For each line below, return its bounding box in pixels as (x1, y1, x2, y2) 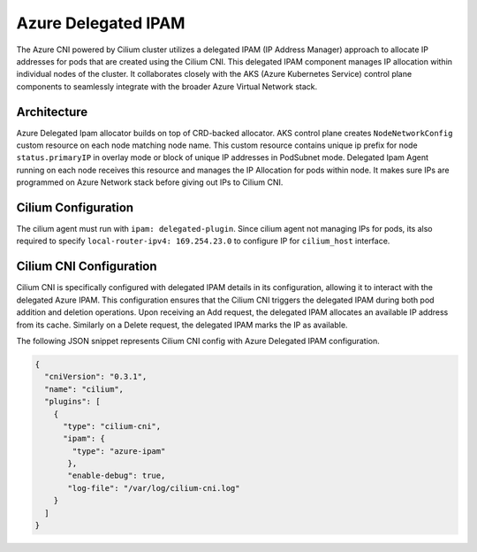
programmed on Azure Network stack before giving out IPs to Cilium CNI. (16, 177, 284, 188)
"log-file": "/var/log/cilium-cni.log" (67, 483, 240, 493)
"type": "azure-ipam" (72, 446, 166, 456)
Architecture (16, 104, 88, 119)
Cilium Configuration (16, 200, 134, 215)
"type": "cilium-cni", (63, 421, 162, 431)
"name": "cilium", (44, 384, 124, 394)
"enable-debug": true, (67, 471, 166, 481)
